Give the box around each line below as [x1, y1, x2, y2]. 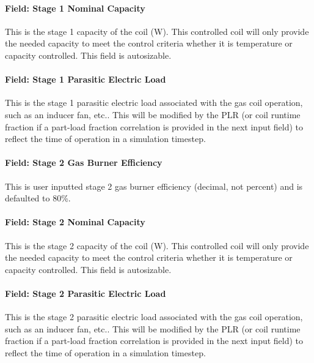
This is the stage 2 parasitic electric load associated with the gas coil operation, [5, 310, 303, 323]
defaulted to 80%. [5, 192, 71, 204]
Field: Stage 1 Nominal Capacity [5, 1, 145, 14]
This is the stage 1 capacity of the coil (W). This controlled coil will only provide [5, 24, 309, 37]
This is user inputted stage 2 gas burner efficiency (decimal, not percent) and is [5, 179, 303, 192]
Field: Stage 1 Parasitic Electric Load [5, 73, 166, 86]
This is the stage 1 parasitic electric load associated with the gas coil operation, [5, 96, 303, 109]
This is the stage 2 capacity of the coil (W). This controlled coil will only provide [5, 239, 309, 252]
